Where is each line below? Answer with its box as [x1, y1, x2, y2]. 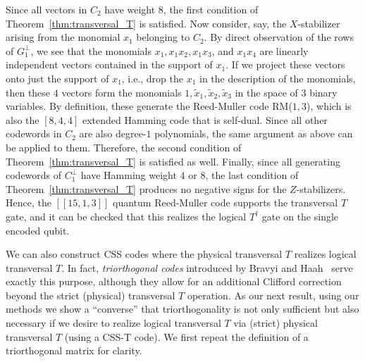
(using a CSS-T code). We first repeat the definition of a [64, 329, 309, 344]
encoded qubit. [6, 223, 70, 237]
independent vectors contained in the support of [6, 57, 213, 72]
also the [6, 112, 39, 127]
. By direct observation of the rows [204, 30, 354, 44]
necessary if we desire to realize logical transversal [6, 316, 221, 330]
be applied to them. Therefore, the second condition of [6, 139, 242, 154]
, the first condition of [163, 2, 259, 16]
